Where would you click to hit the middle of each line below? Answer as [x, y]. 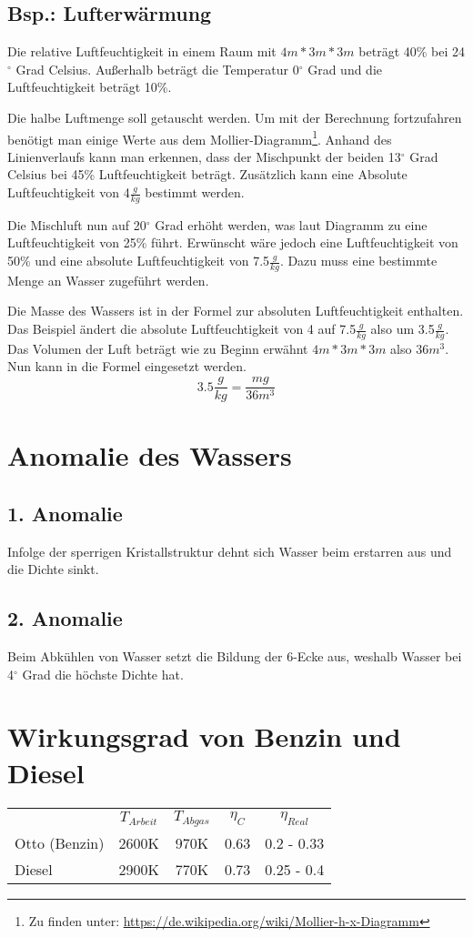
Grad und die [345, 69]
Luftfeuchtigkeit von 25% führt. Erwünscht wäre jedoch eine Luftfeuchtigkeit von [233, 242]
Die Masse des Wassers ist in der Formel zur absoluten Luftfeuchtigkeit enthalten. [236, 311]
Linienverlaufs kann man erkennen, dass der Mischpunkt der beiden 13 [204, 156]
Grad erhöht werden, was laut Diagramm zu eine [291, 224]
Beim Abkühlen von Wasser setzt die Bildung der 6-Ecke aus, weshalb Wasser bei [235, 656]
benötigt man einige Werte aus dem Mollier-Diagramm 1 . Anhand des [200, 137]
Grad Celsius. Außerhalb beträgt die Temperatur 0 [157, 69]
